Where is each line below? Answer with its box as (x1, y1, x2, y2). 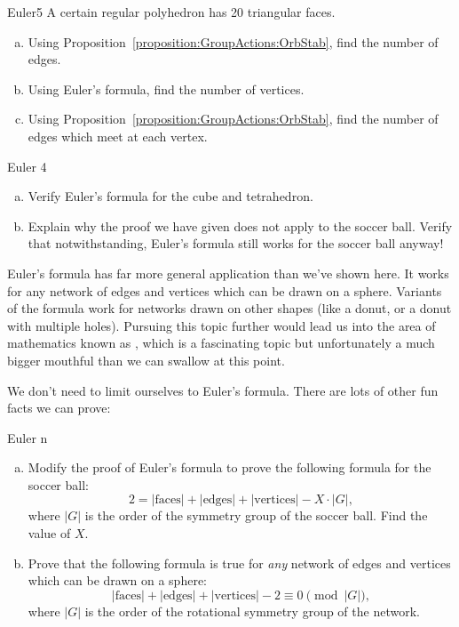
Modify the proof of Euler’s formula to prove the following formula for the (28, 458, 431, 477)
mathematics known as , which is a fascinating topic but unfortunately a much (7, 334, 435, 352)
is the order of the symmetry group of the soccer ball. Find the (84, 506, 428, 525)
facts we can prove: (7, 398, 111, 417)
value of (28, 524, 71, 543)
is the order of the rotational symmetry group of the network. (84, 601, 420, 620)
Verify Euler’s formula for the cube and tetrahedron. (28, 187, 313, 205)
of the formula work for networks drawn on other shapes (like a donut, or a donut (7, 299, 452, 318)
